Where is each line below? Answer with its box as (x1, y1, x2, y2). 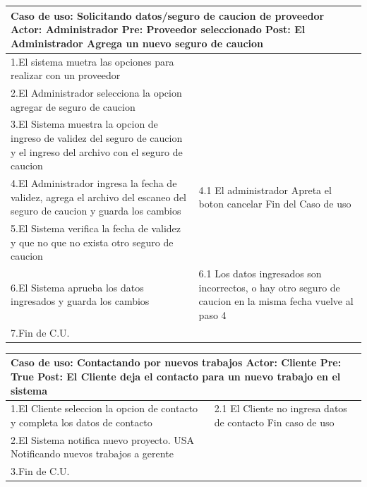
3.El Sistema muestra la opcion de (11, 116, 158, 131)
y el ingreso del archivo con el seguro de (11, 144, 183, 159)
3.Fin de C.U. (11, 464, 70, 479)
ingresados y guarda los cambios (11, 294, 150, 308)
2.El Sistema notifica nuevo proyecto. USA (11, 432, 195, 447)
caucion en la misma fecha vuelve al (198, 294, 354, 308)
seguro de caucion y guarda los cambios (11, 203, 181, 218)
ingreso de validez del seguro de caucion (11, 131, 183, 145)
